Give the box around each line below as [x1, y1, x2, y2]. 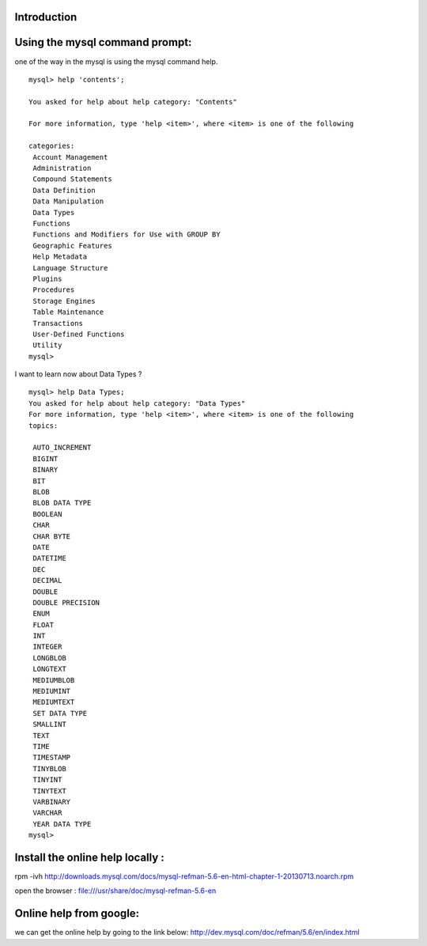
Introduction [14, 10, 77, 24]
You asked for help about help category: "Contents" [28, 97, 237, 106]
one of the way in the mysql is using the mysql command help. [14, 56, 218, 66]
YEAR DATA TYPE [32, 819, 92, 828]
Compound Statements [32, 175, 112, 184]
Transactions [32, 319, 83, 327]
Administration [32, 164, 92, 173]
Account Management [32, 153, 108, 161]
